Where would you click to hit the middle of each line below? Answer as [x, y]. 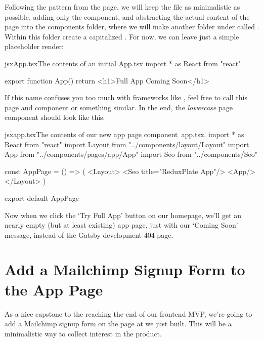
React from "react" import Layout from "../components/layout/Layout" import [127, 144]
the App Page [54, 289]
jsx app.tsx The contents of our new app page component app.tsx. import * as [124, 134]
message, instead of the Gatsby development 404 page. [89, 234]
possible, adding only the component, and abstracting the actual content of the [127, 16]
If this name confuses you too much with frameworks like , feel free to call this [126, 97]
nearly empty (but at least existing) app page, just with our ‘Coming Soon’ [121, 225]
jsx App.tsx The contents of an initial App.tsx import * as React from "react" [123, 63]
